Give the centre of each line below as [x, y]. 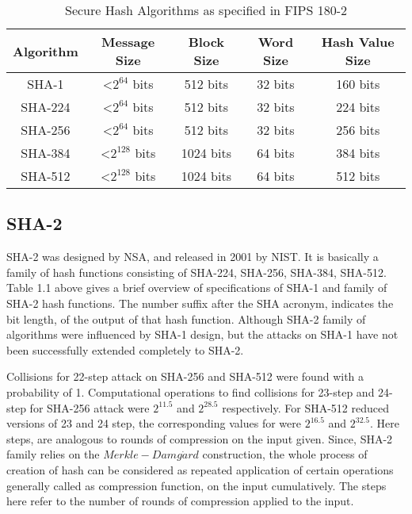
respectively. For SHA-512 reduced [305, 407]
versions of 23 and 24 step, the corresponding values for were [154, 423]
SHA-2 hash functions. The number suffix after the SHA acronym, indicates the [200, 303]
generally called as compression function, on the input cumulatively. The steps [196, 485]
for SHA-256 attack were [90, 407]
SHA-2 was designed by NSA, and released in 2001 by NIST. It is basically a [193, 257]
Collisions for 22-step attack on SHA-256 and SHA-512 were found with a [185, 376]
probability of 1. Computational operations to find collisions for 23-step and [191, 391]
